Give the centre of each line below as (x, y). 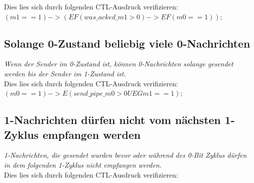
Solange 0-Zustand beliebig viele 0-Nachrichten (127, 43)
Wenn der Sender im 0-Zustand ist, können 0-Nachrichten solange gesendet (119, 64)
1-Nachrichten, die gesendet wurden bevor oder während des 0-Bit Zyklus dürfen (126, 155)
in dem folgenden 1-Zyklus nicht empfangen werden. (83, 164)
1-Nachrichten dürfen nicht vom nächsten (113, 120)
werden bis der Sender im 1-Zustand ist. (65, 73)
